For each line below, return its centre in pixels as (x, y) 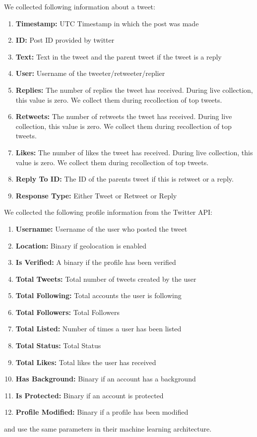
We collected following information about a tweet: (80, 6)
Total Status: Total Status (58, 345)
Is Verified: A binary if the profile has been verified (96, 262)
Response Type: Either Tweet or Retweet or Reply (96, 195)
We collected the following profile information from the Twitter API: (108, 212)
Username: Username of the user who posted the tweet (101, 228)
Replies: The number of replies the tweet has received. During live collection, (134, 90)
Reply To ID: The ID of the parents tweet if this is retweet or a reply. (125, 179)
